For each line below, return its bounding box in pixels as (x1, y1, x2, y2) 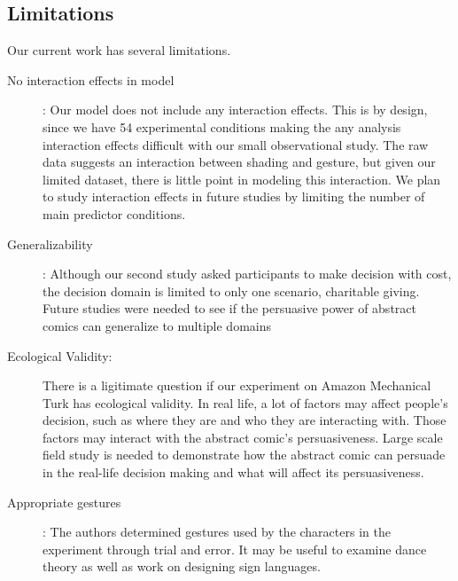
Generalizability (7, 234, 93, 253)
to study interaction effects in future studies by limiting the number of (43, 187, 425, 206)
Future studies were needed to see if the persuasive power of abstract (43, 299, 416, 318)
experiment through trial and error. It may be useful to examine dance (43, 539, 427, 558)
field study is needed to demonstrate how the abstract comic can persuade (43, 445, 446, 464)
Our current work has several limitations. (7, 41, 231, 59)
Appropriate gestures (7, 492, 121, 511)
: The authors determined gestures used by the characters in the (43, 522, 391, 541)
